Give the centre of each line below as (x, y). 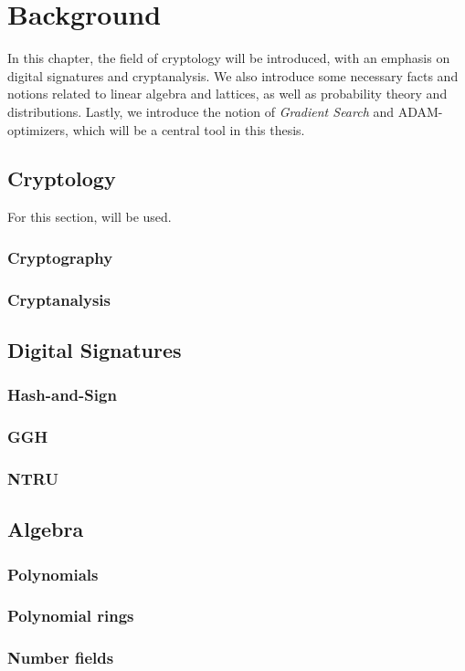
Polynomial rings (71, 616)
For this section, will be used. (90, 217)
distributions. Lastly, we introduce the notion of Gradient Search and (201, 111)
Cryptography (60, 257)
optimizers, (38, 129)
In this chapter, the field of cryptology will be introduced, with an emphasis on (229, 58)
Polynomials (53, 574)
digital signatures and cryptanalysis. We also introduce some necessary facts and (233, 75)
